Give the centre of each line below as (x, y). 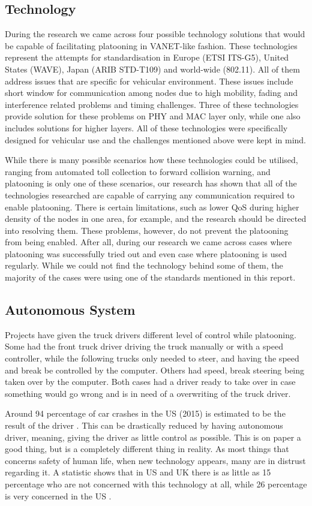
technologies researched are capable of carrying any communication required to (150, 195)
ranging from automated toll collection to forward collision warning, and (138, 171)
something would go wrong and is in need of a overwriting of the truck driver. (148, 393)
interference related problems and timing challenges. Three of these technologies (152, 104)
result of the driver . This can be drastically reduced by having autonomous (144, 425)
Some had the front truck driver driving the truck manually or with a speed (144, 346)
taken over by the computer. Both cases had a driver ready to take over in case (150, 382)
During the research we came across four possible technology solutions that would (155, 34)
